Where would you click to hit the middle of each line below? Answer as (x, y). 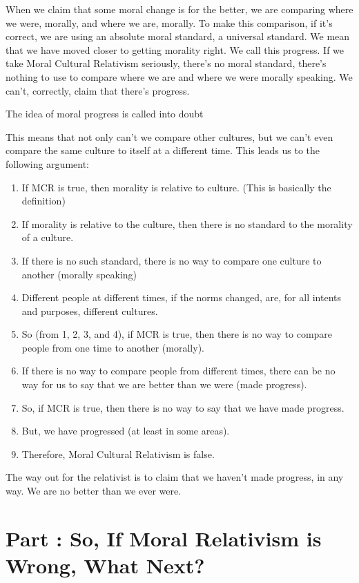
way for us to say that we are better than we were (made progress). (164, 384)
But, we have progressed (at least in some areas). (126, 431)
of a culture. (48, 237)
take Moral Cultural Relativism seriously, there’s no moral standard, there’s (166, 63)
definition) (43, 201)
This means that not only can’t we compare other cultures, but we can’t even (169, 136)
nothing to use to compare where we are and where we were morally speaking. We (179, 76)
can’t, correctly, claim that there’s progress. (98, 90)
